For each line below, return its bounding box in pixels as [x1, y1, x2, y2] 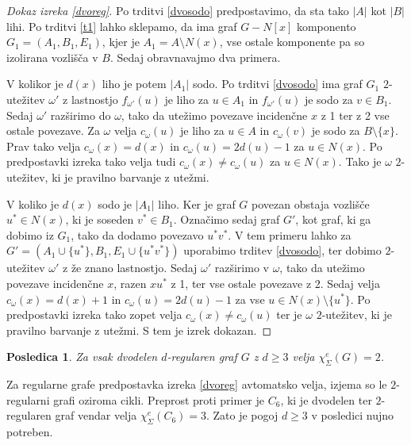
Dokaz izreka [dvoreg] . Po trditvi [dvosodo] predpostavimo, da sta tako [6, 2, 349, 18]
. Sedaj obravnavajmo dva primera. [109, 48, 281, 65]
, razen [113, 274, 147, 291]
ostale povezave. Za [6, 122, 100, 139]
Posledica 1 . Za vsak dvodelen [6, 348, 158, 365]
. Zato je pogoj [205, 407, 278, 424]
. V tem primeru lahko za [228, 226, 351, 243]
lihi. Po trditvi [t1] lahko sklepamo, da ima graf [6, 17, 237, 34]
